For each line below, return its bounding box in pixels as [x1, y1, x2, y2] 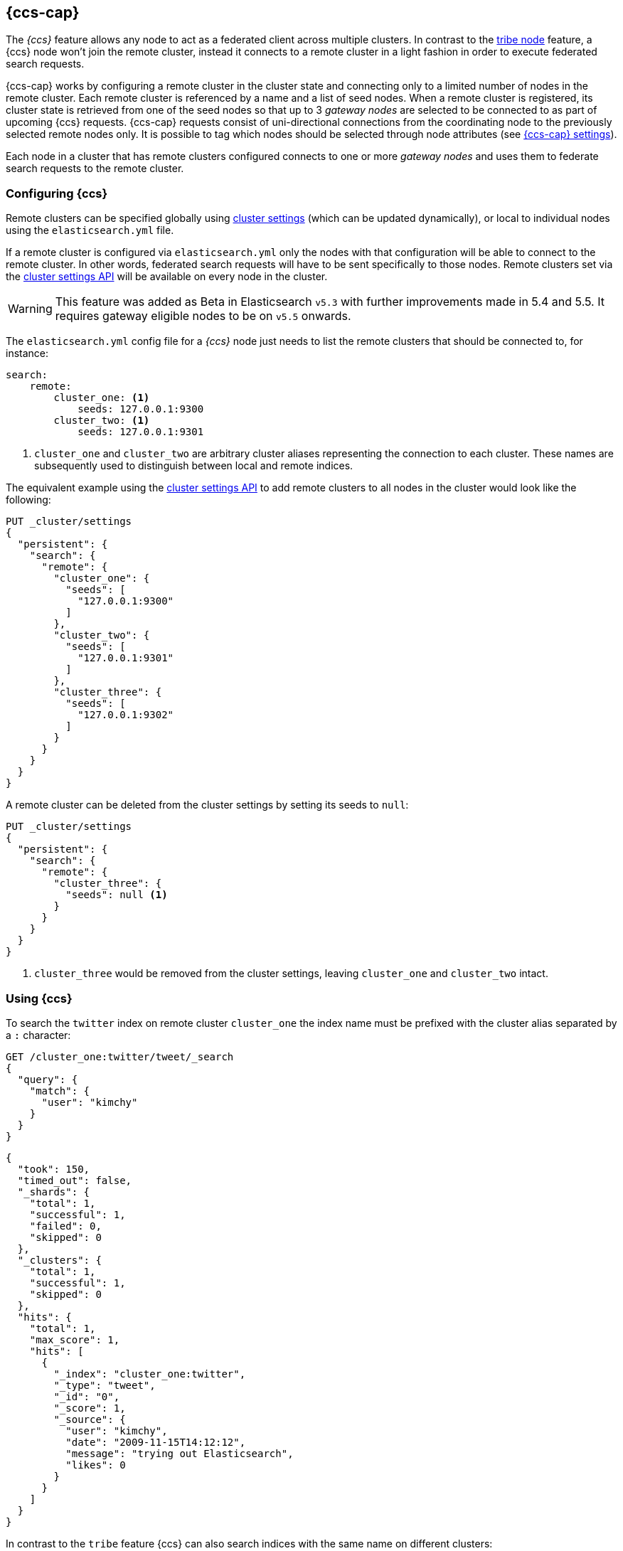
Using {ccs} [6, 991, 73, 1006]
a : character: [6, 1028, 71, 1041]
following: [6, 494, 51, 506]
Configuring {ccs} [6, 186, 108, 201]
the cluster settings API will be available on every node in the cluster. [6, 270, 328, 283]
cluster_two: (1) [53, 415, 150, 427]
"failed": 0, [29, 1220, 102, 1232]
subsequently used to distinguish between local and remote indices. [34, 459, 353, 472]
